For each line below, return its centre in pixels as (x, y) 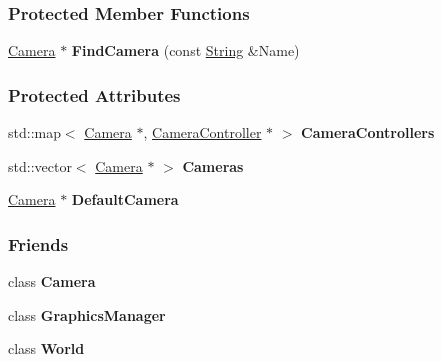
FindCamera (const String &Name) (185, 50)
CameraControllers (368, 132)
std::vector (40, 165)
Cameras (213, 165)
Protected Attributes (94, 94)
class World (46, 348)
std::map (34, 132)
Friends (38, 243)
